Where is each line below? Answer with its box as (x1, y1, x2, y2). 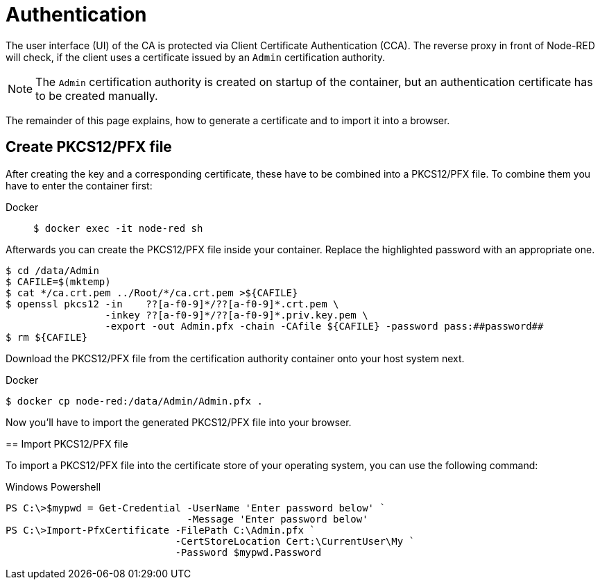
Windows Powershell (6, 480, 101, 493)
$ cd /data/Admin (6, 264, 99, 276)
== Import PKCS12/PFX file (6, 437, 128, 450)
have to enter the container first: (6, 179, 153, 192)
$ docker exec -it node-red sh (33, 222, 203, 234)
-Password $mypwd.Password (175, 546, 322, 558)
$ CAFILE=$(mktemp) (6, 275, 111, 287)
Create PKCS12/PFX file (6, 138, 172, 156)
